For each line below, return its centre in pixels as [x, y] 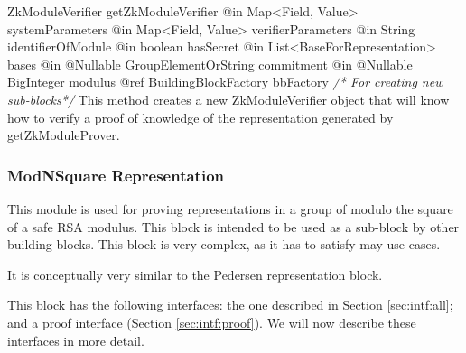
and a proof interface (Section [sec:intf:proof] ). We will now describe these [212, 322]
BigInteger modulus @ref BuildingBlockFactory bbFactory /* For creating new [225, 82]
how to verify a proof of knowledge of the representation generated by [200, 117]
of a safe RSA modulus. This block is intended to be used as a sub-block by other [233, 226]
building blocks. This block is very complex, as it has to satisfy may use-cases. [224, 244]
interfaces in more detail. [76, 340]
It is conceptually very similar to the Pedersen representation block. [195, 274]
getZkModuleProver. [64, 135]
